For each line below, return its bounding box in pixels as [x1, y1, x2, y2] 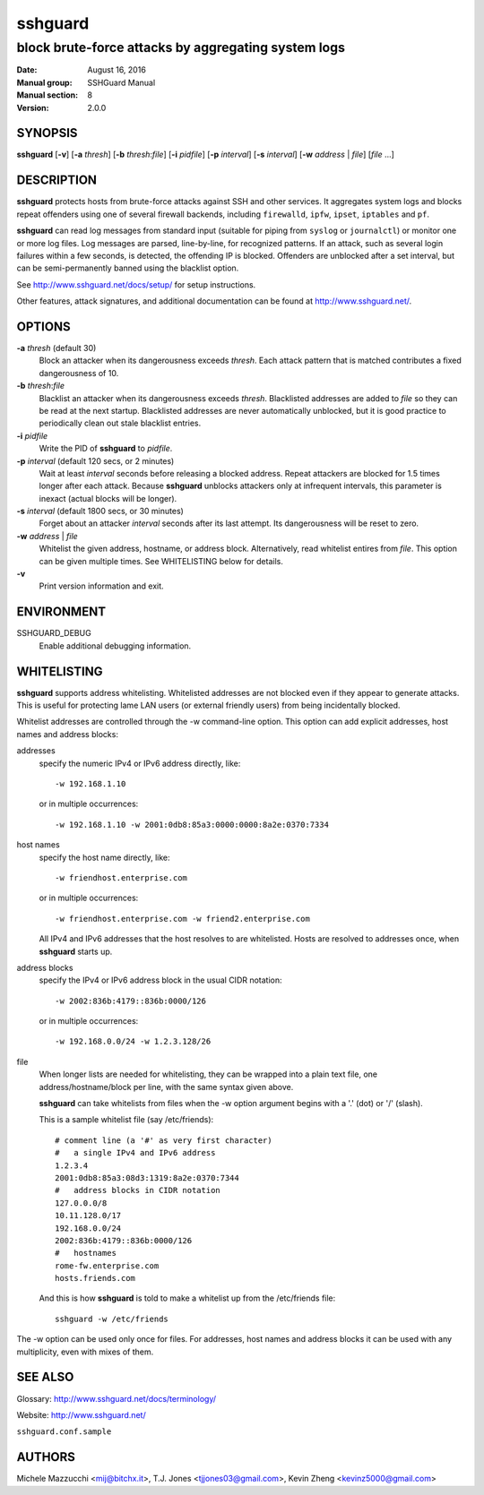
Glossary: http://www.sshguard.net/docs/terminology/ [16, 1393, 217, 1404]
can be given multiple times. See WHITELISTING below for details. [39, 555, 284, 566]
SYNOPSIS [16, 125, 78, 141]
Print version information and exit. [39, 580, 165, 591]
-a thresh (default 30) [16, 343, 97, 354]
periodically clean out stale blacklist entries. [39, 417, 202, 429]
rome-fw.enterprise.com [55, 1260, 160, 1271]
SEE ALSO [16, 1370, 74, 1385]
